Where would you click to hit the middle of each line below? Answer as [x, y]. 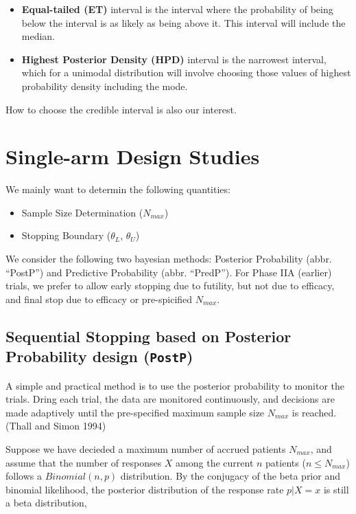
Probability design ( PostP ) [99, 356]
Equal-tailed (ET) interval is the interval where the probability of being [177, 9]
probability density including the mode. [105, 86]
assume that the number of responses [84, 462]
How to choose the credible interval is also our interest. [121, 109]
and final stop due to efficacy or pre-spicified [99, 299]
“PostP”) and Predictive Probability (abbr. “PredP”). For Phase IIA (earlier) [169, 272]
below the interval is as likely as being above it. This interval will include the [183, 22]
